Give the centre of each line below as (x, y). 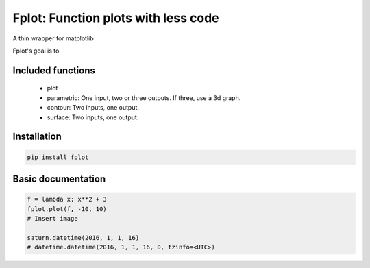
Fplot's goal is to (36, 51)
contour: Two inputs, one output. (93, 108)
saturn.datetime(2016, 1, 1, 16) (83, 237)
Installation (37, 137)
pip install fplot (58, 157)
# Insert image (52, 218)
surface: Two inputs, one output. (93, 117)
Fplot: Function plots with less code (116, 18)
